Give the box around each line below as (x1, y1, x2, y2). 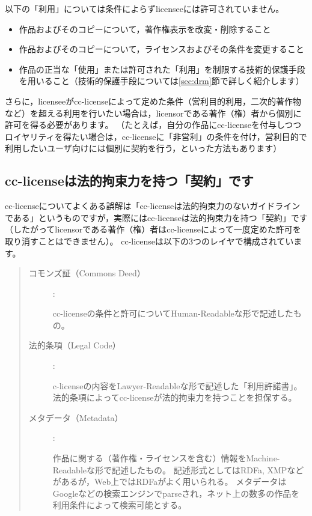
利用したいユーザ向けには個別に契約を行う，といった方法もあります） (5, 142, 282, 154)
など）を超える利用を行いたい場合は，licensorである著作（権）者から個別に (5, 106, 302, 119)
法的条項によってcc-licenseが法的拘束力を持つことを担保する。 (52, 391, 297, 404)
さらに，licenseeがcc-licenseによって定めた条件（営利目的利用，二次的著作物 (5, 94, 301, 107)
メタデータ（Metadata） (28, 411, 123, 423)
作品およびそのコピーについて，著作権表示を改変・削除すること (19, 22, 271, 35)
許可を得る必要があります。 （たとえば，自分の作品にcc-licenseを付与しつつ (5, 118, 302, 131)
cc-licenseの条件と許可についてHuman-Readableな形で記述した (52, 307, 293, 320)
